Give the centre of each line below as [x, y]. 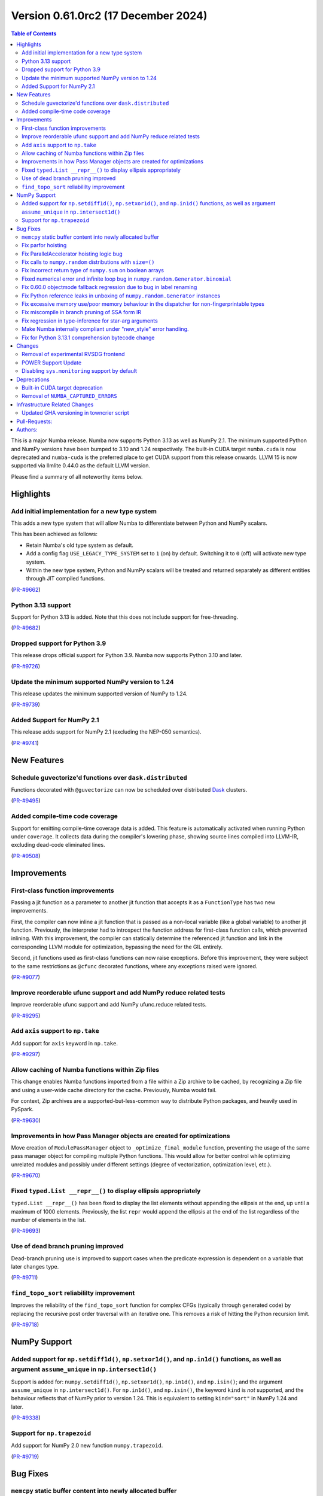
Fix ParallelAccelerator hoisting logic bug [72, 254]
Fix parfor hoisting [44, 245]
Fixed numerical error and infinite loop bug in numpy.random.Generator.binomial [127, 279]
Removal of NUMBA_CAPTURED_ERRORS [69, 396]
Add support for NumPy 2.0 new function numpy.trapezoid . [87, 1446]
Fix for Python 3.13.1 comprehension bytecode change [88, 337]
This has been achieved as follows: [54, 534]
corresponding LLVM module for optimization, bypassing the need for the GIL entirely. [117, 947]
